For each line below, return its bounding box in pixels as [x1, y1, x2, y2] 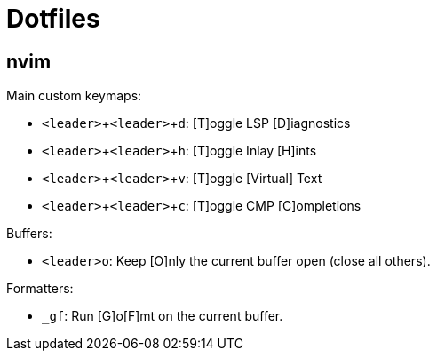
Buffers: [6, 226, 52, 242]
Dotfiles [6, 4, 100, 34]
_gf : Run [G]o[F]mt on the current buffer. [42, 308, 283, 324]
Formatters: [6, 281, 74, 297]
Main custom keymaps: [6, 88, 142, 104]
